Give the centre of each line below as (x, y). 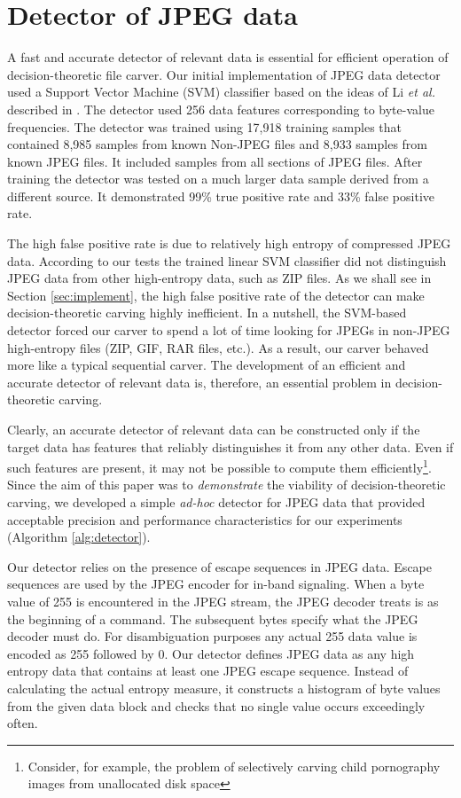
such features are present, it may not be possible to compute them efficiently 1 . (219, 466)
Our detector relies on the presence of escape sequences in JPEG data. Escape (219, 566)
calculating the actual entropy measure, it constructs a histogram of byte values (224, 688)
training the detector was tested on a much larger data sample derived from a (218, 179)
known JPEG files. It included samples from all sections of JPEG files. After (215, 161)
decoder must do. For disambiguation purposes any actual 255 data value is (212, 636)
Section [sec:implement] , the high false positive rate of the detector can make (216, 295)
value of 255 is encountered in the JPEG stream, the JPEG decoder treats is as (223, 601)
